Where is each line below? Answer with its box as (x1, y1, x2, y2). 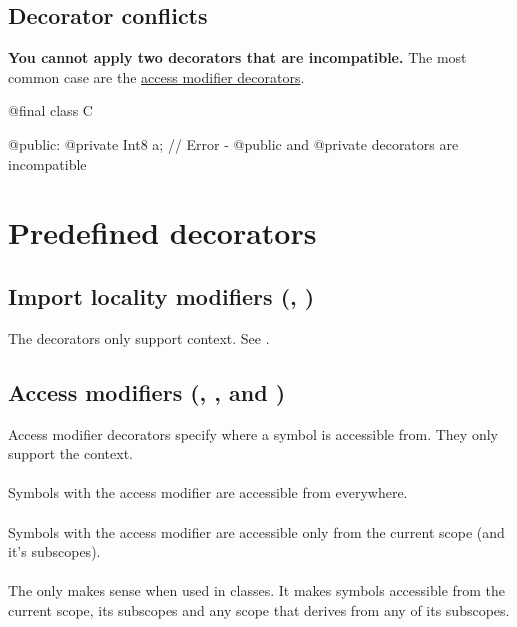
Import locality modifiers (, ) (8, 280, 315, 311)
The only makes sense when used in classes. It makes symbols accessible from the (8, 580, 506, 601)
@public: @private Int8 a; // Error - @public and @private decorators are (8, 133, 459, 154)
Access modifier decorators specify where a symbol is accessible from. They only (8, 423, 498, 444)
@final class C (8, 100, 93, 121)
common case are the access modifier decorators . (8, 66, 305, 87)
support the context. (8, 443, 133, 464)
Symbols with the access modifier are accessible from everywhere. (8, 482, 408, 503)
